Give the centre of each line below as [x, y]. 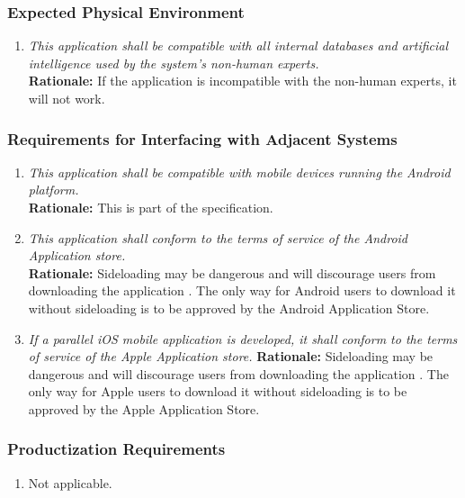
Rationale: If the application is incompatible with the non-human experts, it [242, 81]
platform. [54, 190]
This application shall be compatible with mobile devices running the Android [239, 172]
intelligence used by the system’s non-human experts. [174, 63]
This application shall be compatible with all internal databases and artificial [238, 45]
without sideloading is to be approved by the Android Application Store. [229, 308]
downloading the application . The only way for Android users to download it [242, 290]
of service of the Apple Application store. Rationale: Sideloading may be [231, 356]
